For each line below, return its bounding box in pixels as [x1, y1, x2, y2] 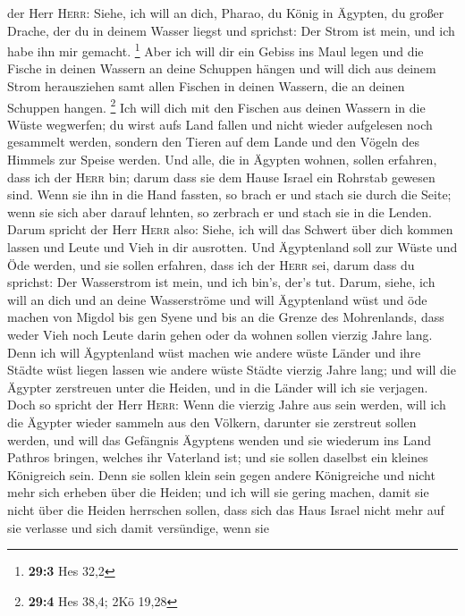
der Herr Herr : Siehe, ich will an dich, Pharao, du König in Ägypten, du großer [7, 4, 444, 21]
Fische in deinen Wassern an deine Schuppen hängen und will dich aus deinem [7, 59, 436, 78]
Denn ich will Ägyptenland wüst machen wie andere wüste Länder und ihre [7, 342, 421, 361]
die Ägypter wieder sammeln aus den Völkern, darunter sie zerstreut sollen [7, 412, 417, 431]
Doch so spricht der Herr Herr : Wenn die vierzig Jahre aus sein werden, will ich [7, 395, 446, 414]
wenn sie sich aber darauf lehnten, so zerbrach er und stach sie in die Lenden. [7, 202, 432, 221]
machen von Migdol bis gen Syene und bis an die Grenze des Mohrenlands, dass [7, 308, 444, 326]
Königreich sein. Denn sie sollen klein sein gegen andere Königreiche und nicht [7, 465, 435, 484]
